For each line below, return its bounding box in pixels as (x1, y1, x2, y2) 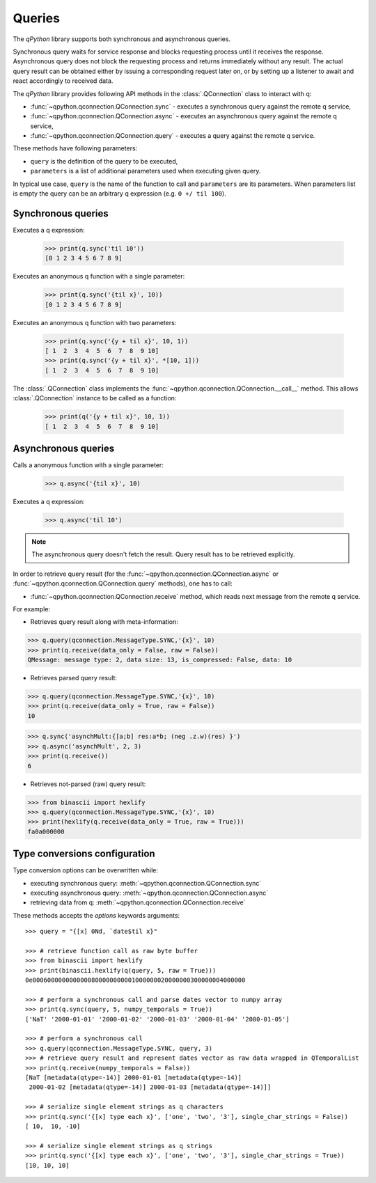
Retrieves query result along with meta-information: (30, 618, 179, 626)
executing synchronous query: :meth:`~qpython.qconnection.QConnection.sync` (30, 879, 262, 887)
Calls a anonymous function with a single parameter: (13, 461, 164, 469)
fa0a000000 (27, 827, 65, 836)
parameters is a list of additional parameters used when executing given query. (30, 167, 261, 175)
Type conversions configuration (13, 848, 156, 860)
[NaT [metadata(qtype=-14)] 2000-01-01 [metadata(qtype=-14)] (25, 1074, 242, 1082)
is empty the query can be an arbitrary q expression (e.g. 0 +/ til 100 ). (13, 189, 226, 198)
